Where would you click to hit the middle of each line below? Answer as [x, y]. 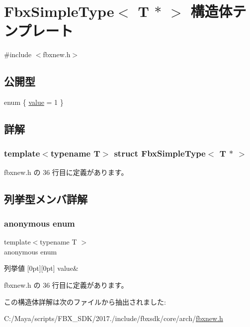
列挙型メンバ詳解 [46, 199]
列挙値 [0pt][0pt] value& [41, 268]
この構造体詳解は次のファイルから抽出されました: [85, 301]
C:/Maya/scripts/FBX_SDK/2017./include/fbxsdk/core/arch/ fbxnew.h [114, 318]
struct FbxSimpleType [160, 153]
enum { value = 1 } [34, 102]
